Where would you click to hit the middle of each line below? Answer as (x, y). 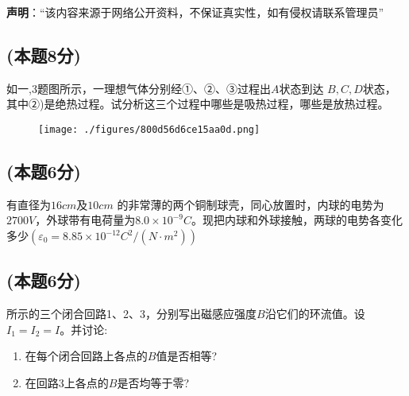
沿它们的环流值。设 (315, 314)
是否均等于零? (153, 383)
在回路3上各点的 (67, 383)
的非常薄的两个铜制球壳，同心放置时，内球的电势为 (251, 204)
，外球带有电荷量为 (85, 220)
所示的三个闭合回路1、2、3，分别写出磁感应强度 (131, 314)
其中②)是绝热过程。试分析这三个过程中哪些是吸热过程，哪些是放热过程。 (198, 104)
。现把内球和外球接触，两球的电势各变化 (297, 220)
